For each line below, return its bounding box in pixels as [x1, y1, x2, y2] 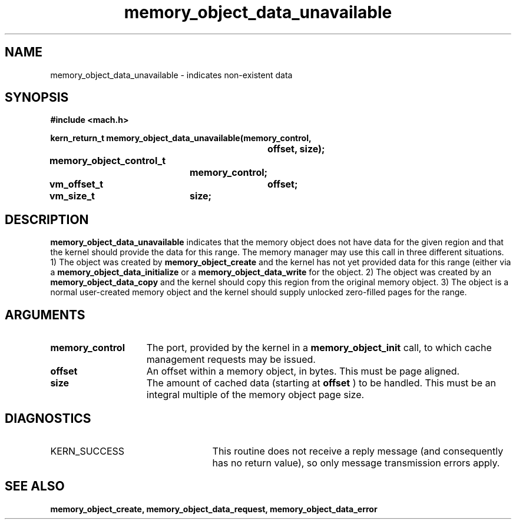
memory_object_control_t [49, 155, 166, 167]
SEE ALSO [5, 479, 65, 494]
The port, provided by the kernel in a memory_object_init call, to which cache [146, 342, 492, 354]
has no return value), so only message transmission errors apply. [212, 456, 500, 469]
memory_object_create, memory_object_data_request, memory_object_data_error [50, 503, 378, 514]
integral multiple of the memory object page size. [146, 389, 365, 401]
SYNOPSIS [5, 90, 69, 105]
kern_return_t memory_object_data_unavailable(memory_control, [50, 133, 312, 143]
